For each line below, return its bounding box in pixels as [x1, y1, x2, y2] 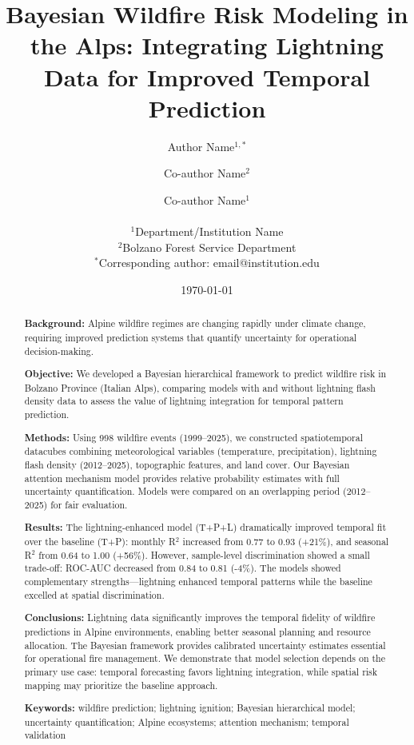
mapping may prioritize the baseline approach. [24, 678, 218, 691]
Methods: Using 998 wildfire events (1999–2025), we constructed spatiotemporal [24, 430, 363, 444]
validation [24, 728, 66, 742]
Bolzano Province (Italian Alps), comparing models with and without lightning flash [24, 380, 376, 394]
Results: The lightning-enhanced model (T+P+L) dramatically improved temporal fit [24, 520, 387, 535]
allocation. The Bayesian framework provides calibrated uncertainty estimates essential [24, 638, 386, 651]
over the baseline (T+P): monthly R [24, 535, 176, 548]
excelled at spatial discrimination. [24, 588, 165, 601]
